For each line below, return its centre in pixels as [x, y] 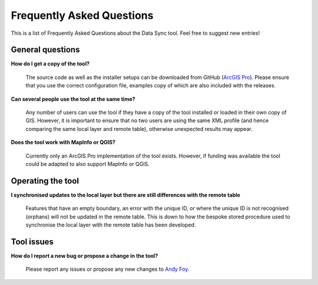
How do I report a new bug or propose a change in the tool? [85, 255]
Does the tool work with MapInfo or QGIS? [63, 142]
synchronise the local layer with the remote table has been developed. [111, 225]
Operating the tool [45, 181]
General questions [45, 50]
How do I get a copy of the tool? [50, 64]
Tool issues [32, 242]
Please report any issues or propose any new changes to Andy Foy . [107, 269]
